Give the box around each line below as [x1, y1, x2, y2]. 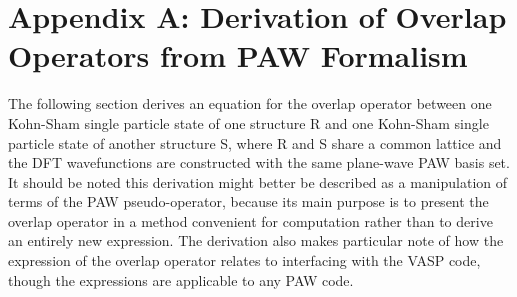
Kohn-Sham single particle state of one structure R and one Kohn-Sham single [8, 112, 489, 133]
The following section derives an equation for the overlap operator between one [8, 93, 492, 114]
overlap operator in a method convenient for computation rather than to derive [8, 210, 493, 231]
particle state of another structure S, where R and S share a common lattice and [8, 132, 502, 153]
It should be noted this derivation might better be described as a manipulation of [8, 171, 508, 192]
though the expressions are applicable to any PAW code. [8, 269, 354, 290]
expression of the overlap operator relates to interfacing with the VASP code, [8, 250, 481, 271]
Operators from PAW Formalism [8, 35, 468, 76]
